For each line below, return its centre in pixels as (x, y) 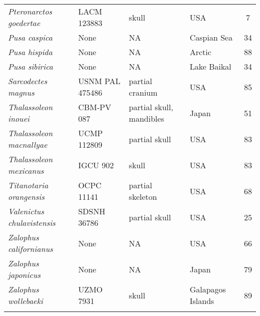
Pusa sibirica (31, 66)
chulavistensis (32, 223)
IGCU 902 (96, 165)
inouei (19, 118)
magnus (21, 92)
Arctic (200, 52)
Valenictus (26, 211)
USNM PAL (99, 81)
